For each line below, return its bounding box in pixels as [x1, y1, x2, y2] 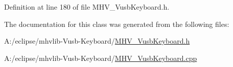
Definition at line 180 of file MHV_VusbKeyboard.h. [4, 2, 170, 12]
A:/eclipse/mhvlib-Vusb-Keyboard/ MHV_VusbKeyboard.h [4, 36, 190, 46]
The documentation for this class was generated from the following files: [4, 18, 229, 29]
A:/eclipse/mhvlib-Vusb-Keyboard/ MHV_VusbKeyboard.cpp [4, 52, 197, 63]
